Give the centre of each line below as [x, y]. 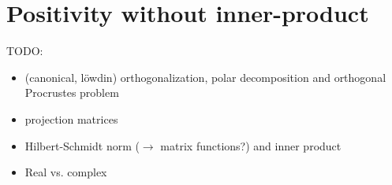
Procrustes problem [72, 92]
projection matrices [71, 118]
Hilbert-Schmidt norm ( [82, 145]
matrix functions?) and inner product [251, 145]
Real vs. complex [66, 172]
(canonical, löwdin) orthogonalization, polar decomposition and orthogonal [205, 77]
